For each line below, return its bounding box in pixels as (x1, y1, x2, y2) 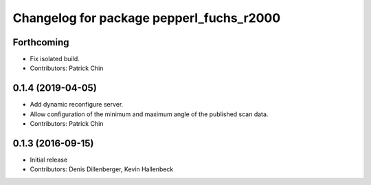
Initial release (30, 155, 68, 164)
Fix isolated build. (30, 55, 80, 63)
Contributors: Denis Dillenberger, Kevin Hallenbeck (30, 165, 174, 173)
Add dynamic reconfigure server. (30, 100, 124, 109)
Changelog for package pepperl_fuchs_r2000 (12, 10, 281, 25)
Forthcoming (12, 36, 69, 48)
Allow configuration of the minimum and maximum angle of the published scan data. (30, 110, 269, 118)
